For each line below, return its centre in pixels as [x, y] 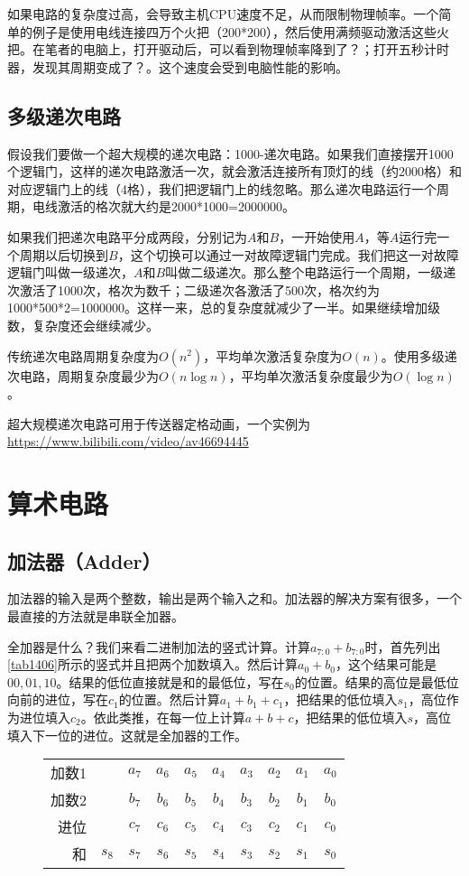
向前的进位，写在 [58, 699]
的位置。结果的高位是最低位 [377, 681]
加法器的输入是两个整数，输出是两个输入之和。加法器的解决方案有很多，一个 [234, 598]
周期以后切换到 [64, 254]
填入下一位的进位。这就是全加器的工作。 [127, 735]
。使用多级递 [419, 355]
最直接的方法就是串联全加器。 [96, 616]
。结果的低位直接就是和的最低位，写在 [170, 681]
